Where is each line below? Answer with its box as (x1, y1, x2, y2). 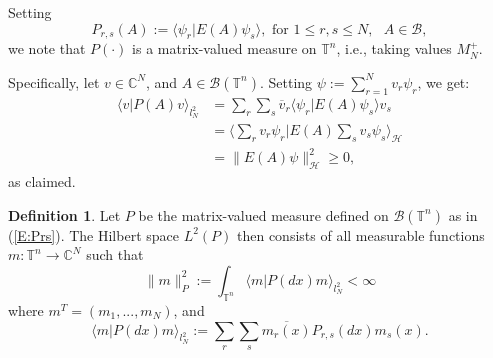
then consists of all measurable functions (237, 224, 485, 245)
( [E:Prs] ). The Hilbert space (8, 224, 179, 245)
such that (86, 244, 144, 265)
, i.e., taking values (336, 38, 452, 59)
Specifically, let (8, 71, 100, 92)
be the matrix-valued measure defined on (138, 204, 389, 225)
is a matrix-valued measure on (132, 38, 317, 59)
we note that (8, 38, 86, 59)
